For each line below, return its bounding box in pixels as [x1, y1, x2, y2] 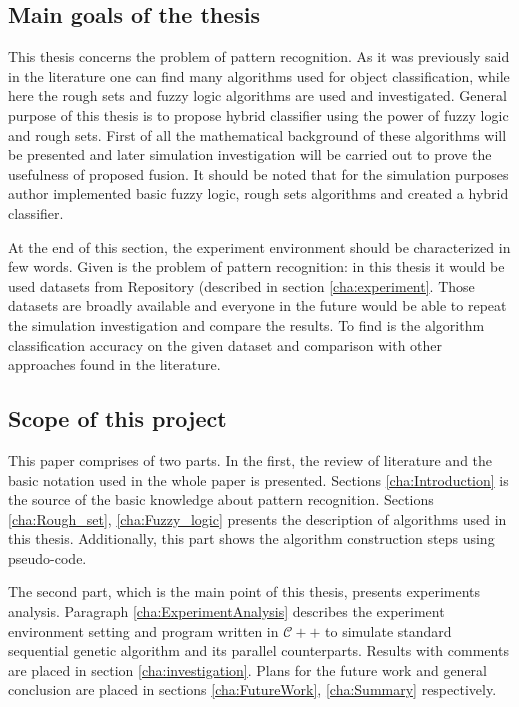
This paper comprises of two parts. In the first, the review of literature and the [8, 449, 493, 470]
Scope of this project [8, 403, 227, 434]
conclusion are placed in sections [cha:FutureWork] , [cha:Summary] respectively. [8, 679, 497, 700]
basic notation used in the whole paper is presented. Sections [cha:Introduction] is [8, 469, 509, 490]
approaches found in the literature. [8, 354, 221, 375]
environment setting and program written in [8, 620, 279, 641]
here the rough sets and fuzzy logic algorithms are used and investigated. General [8, 85, 507, 106]
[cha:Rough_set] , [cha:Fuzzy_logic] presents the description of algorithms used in [8, 508, 507, 529]
